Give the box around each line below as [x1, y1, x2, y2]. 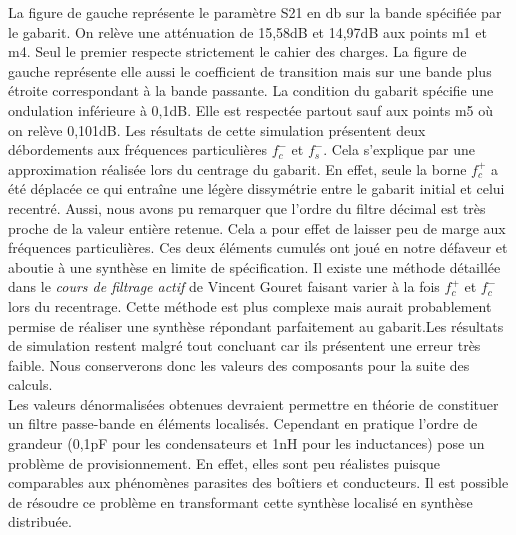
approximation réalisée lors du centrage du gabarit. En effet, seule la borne [8, 158, 467, 179]
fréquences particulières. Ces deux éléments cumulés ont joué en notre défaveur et [8, 237, 508, 258]
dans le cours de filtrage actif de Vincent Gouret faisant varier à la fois [8, 276, 440, 297]
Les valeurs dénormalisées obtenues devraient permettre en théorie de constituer [8, 393, 499, 414]
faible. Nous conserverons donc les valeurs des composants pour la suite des [8, 354, 470, 375]
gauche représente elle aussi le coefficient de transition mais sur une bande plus [8, 60, 492, 81]
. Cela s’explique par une [323, 139, 476, 160]
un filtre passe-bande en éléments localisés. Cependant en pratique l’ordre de [8, 413, 478, 434]
